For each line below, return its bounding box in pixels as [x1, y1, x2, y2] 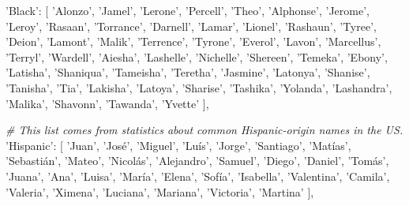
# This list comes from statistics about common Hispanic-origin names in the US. [6, 122, 403, 138]
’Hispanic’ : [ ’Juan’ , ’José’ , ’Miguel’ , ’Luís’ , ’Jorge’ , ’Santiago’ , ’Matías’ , [6, 137, 351, 153]
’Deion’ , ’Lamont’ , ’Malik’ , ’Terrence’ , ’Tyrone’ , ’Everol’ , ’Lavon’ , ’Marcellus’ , [6, 33, 381, 50]
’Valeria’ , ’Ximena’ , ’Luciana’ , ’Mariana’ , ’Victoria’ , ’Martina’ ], [6, 183, 314, 200]
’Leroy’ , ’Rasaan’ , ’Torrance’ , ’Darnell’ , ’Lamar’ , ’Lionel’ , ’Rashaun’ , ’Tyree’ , [6, 17, 377, 34]
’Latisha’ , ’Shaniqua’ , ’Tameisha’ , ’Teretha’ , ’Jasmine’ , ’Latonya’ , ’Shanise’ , [6, 64, 370, 81]
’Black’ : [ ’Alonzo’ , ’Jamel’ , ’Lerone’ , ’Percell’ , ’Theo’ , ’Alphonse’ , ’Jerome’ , [6, 2, 370, 18]
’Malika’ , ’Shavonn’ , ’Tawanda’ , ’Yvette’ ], [6, 95, 209, 111]
